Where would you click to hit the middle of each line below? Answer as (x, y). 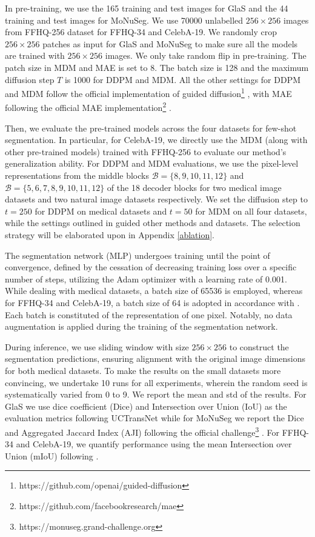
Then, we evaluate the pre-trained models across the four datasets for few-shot (151, 128)
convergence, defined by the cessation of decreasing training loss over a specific (151, 267)
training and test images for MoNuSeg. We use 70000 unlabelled (124, 20)
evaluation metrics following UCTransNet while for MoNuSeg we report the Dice (154, 418)
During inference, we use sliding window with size (97, 346)
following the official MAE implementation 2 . (88, 107)
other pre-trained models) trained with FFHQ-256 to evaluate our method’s (146, 151)
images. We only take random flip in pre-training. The (206, 55)
